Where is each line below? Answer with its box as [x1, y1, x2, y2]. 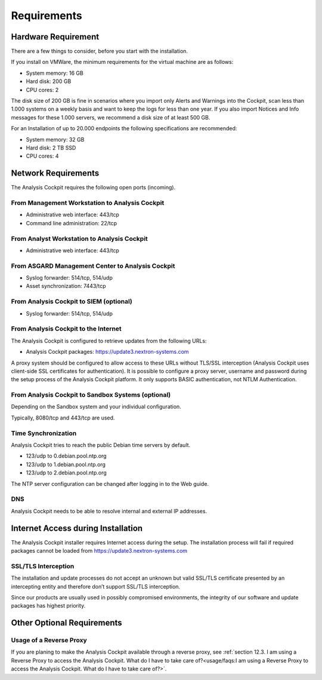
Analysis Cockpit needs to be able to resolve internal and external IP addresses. [11, 507, 208, 514]
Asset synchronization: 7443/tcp [26, 283, 107, 290]
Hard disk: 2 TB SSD [26, 144, 76, 151]
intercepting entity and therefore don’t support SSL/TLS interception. [11, 583, 181, 590]
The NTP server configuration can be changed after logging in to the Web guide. [11, 480, 209, 487]
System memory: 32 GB [26, 136, 85, 143]
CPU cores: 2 [26, 86, 59, 93]
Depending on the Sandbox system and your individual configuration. [11, 403, 181, 411]
